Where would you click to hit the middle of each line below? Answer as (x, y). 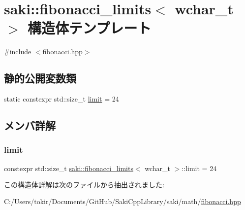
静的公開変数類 (40, 78)
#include (18, 52)
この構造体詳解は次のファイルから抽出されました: (84, 185)
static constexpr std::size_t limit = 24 (61, 99)
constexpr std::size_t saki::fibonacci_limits (69, 168)
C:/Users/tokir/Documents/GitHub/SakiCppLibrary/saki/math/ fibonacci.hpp (122, 201)
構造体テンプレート (90, 28)
